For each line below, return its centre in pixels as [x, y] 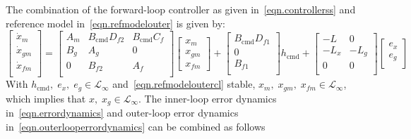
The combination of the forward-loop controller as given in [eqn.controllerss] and [181, 9]
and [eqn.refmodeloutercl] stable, [184, 84]
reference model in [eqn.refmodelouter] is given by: [115, 23]
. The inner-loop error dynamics [208, 98]
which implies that [46, 98]
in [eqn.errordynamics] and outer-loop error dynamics [122, 113]
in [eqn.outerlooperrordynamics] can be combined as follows [136, 126]
